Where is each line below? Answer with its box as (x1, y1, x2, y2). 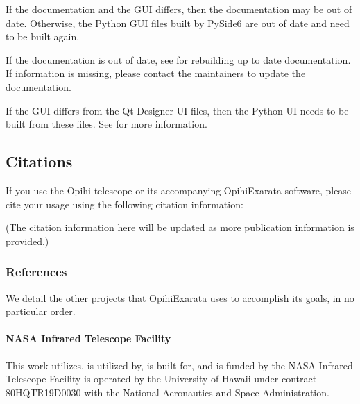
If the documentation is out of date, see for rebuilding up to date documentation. (6, 52, 351, 67)
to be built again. (6, 29, 80, 44)
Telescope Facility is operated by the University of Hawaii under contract (6, 371, 317, 386)
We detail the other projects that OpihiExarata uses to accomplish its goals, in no (6, 290, 354, 305)
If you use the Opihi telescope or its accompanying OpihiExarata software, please (6, 183, 352, 197)
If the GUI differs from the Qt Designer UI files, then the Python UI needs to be (6, 103, 349, 117)
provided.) (6, 233, 49, 248)
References (6, 263, 67, 280)
